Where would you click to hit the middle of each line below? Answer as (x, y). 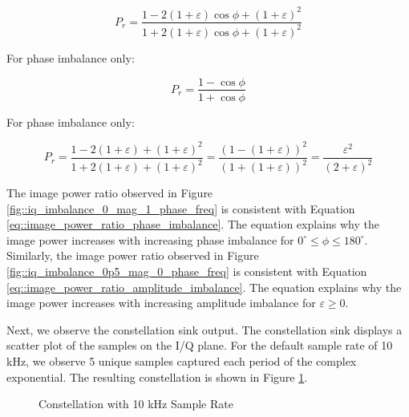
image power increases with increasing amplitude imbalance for (161, 303)
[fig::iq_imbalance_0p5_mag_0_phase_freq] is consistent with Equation (187, 271)
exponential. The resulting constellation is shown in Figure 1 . (157, 377)
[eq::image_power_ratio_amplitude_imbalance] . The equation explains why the (204, 287)
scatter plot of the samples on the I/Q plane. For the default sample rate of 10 (200, 345)
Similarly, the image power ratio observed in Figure (133, 255)
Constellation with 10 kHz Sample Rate (136, 404)
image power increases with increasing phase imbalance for (150, 239)
